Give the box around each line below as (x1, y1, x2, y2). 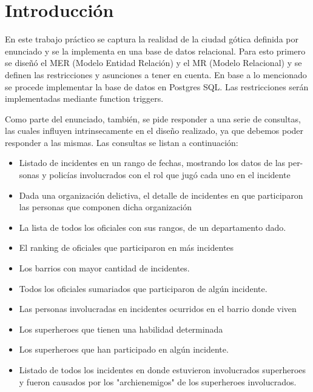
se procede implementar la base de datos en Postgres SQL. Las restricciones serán (5, 80, 309, 93)
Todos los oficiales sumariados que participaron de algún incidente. (19, 282, 268, 294)
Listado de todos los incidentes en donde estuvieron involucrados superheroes (19, 364, 306, 376)
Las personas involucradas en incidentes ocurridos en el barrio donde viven (19, 302, 297, 315)
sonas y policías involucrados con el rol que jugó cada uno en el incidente (19, 168, 291, 181)
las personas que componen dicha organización (19, 201, 192, 213)
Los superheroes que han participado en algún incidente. (19, 343, 229, 356)
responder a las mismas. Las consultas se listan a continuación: (5, 136, 238, 148)
